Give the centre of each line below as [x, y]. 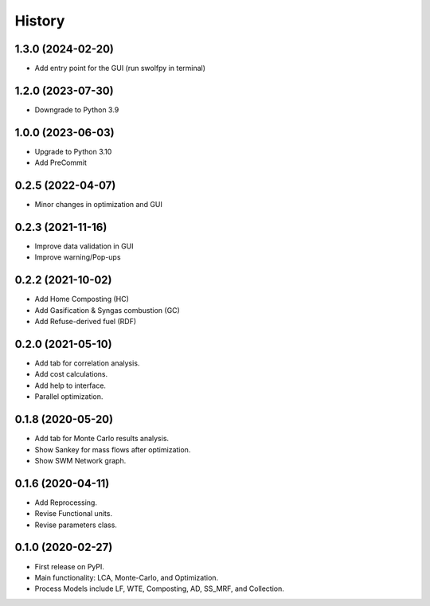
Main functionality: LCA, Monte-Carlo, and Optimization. [127, 577]
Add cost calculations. [71, 374]
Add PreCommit [61, 162]
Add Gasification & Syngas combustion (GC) [107, 310]
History [40, 21]
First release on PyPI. [70, 566]
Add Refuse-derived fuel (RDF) [86, 322]
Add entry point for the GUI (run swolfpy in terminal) [120, 68]
